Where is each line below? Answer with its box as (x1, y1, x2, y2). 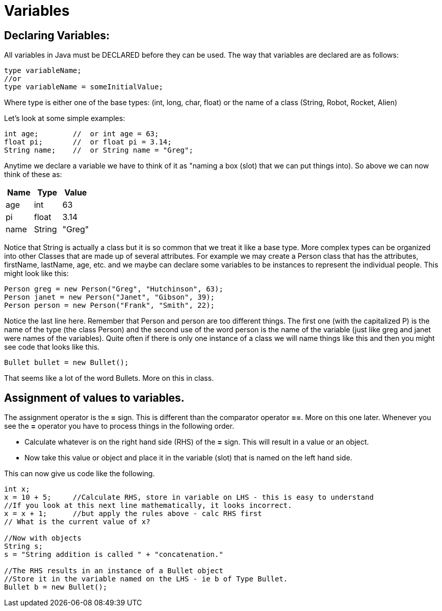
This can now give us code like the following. (4, 469, 155, 478)
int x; (4, 485, 30, 494)
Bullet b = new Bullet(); (4, 583, 108, 592)
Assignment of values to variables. (4, 391, 185, 404)
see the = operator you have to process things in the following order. (4, 422, 235, 431)
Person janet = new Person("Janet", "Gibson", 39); (4, 293, 215, 302)
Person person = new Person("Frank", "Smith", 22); (4, 301, 215, 310)
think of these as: (4, 170, 62, 179)
